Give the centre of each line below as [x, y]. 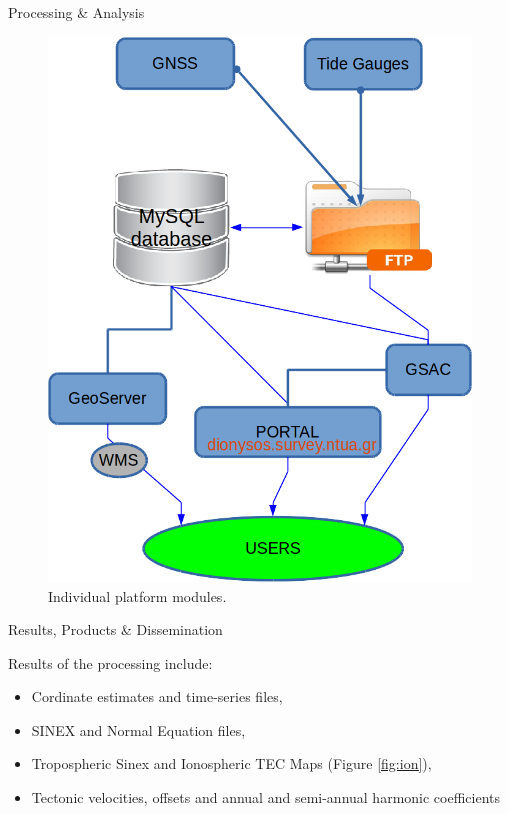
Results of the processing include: [110, 662]
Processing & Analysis [76, 12]
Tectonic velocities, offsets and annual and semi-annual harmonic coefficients [266, 797]
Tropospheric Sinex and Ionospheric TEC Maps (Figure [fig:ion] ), [231, 763]
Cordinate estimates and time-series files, [157, 696]
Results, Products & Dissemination [115, 629]
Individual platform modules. [137, 595]
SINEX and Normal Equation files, [138, 729]
